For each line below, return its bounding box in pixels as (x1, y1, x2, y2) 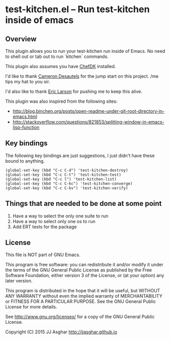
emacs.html (12, 113, 38, 119)
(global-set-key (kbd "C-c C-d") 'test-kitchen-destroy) (5, 168, 128, 173)
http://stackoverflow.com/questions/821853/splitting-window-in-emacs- (12, 119, 164, 125)
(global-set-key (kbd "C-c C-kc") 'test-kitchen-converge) (5, 181, 133, 186)
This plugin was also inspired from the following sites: (5, 98, 118, 104)
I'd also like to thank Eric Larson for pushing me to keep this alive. (5, 88, 143, 95)
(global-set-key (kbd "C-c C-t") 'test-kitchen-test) (5, 172, 122, 177)
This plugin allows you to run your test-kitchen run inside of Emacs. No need (5, 48, 165, 54)
